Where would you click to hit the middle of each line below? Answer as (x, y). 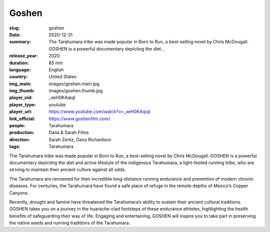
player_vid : (21, 98)
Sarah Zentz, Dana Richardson (80, 139)
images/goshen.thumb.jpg (76, 91)
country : (18, 77)
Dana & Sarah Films (69, 133)
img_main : (20, 84)
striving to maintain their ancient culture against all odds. (67, 170)
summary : (20, 42)
